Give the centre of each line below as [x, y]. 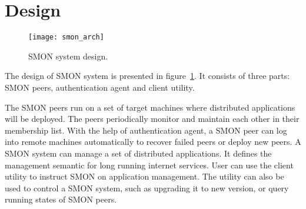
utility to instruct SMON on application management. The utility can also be [144, 176]
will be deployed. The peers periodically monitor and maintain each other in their [152, 119]
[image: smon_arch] [66, 37]
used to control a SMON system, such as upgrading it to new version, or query [147, 188]
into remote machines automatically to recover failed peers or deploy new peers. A [153, 142]
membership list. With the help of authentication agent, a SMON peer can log [146, 130]
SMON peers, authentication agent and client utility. [100, 87]
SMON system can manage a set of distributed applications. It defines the [138, 153]
